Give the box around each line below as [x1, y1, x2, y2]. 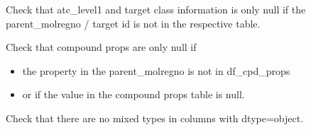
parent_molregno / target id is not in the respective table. [6, 16, 261, 30]
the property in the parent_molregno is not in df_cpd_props [22, 63, 290, 78]
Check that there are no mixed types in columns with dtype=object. [6, 110, 304, 125]
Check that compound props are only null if [6, 40, 197, 54]
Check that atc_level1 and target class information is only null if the [6, 2, 306, 16]
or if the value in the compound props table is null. [22, 87, 245, 102]
